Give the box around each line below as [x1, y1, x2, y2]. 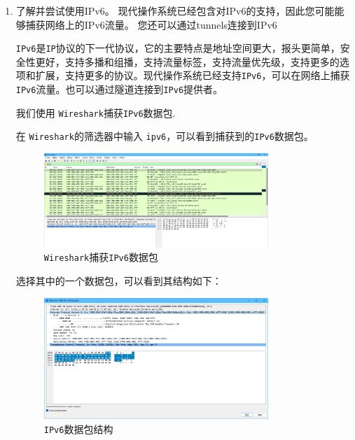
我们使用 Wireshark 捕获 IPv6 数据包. [15, 105, 176, 120]
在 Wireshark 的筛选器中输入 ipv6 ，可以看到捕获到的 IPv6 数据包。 [15, 129, 314, 143]
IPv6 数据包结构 [43, 421, 113, 436]
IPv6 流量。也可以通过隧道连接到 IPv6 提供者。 [15, 82, 223, 97]
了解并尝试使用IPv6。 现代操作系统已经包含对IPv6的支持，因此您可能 [15, 3, 335, 17]
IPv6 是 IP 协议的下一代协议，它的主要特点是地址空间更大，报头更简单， [15, 41, 340, 55]
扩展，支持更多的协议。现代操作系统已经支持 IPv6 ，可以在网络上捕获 [35, 68, 350, 83]
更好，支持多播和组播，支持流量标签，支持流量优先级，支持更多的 [35, 54, 340, 69]
